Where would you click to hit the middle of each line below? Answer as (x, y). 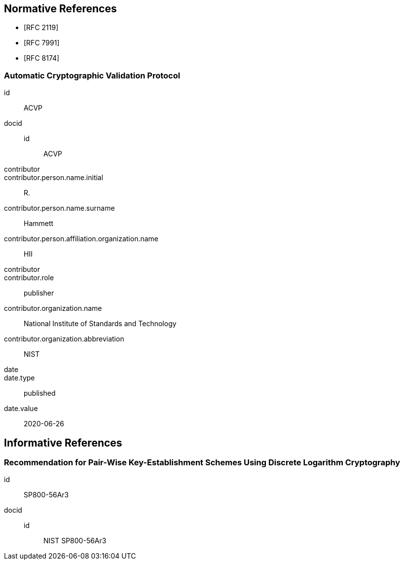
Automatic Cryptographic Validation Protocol (92, 75)
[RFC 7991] (42, 43)
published (40, 393)
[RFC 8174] (42, 58)
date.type (19, 378)
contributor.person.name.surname (59, 208)
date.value (21, 409)
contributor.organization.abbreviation (64, 339)
